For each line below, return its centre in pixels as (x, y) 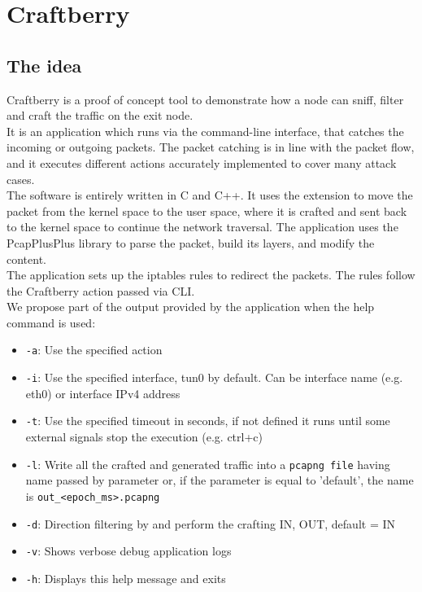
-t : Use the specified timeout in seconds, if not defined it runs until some (208, 421)
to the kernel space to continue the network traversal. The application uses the (202, 227)
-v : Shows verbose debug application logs (128, 551)
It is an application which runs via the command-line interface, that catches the (205, 131)
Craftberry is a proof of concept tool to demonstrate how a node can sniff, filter (205, 99)
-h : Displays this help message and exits (126, 578)
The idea (44, 65)
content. (26, 259)
